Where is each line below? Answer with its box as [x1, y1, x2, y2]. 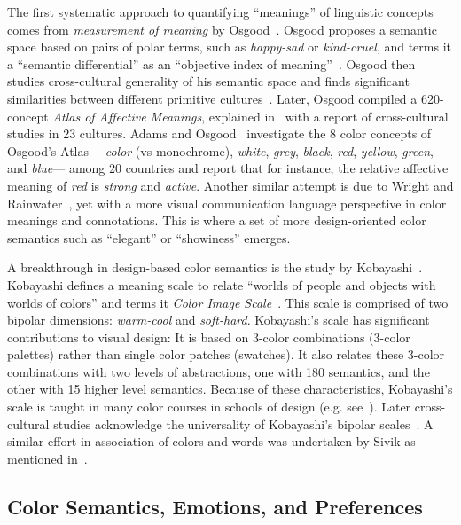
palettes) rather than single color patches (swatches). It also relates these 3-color [7, 345, 445, 364]
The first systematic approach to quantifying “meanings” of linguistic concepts [7, 3, 434, 20]
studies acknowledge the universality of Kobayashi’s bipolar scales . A [53, 414, 434, 433]
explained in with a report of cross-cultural [208, 106, 449, 125]
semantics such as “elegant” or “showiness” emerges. [7, 228, 291, 247]
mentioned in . [7, 449, 88, 467]
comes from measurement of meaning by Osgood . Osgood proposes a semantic [7, 20, 437, 38]
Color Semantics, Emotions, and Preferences [7, 492, 423, 520]
